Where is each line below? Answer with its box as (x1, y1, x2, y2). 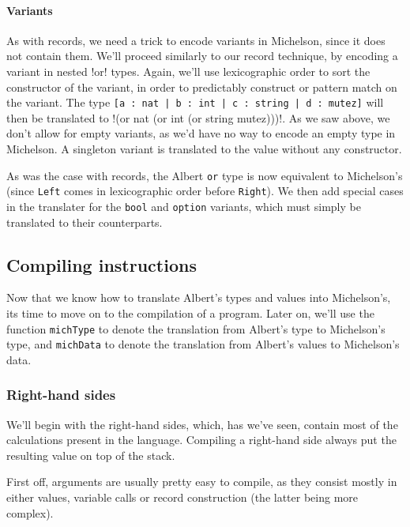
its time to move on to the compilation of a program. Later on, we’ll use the (6, 304, 374, 321)
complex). (6, 504, 54, 521)
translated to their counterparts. (6, 213, 163, 230)
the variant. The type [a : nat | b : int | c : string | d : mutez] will (6, 94, 384, 111)
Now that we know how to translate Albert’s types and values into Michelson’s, (6, 289, 391, 306)
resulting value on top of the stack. (6, 446, 175, 463)
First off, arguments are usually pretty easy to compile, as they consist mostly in (6, 473, 397, 490)
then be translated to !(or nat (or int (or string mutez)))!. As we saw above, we (6, 109, 390, 126)
